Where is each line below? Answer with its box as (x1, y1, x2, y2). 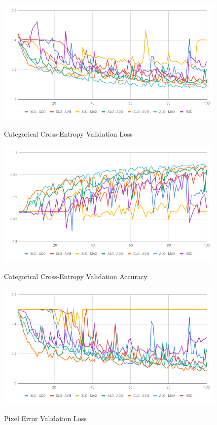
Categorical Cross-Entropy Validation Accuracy (4, 271, 147, 281)
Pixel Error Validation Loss (4, 413, 87, 423)
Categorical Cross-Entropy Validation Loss (4, 129, 133, 139)
